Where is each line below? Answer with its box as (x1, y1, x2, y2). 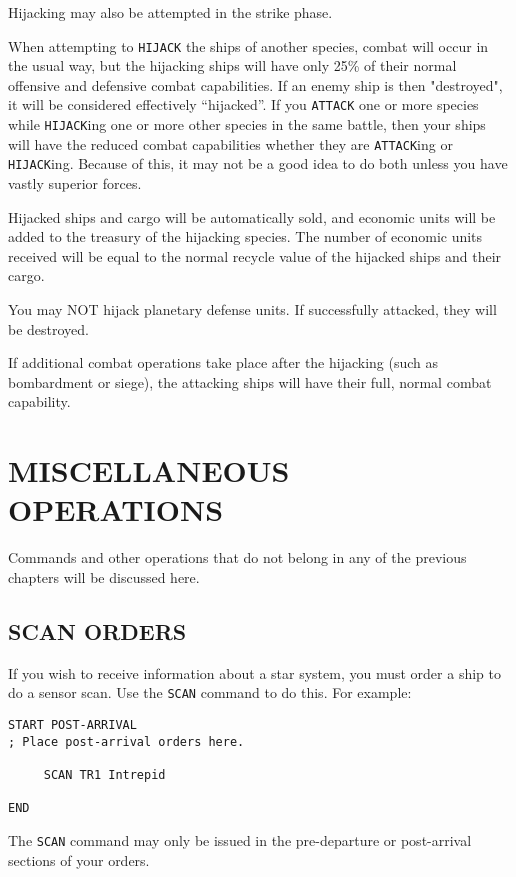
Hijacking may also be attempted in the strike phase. (8, 2, 333, 22)
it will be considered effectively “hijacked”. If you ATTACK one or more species (8, 94, 479, 115)
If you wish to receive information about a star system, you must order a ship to (8, 662, 501, 683)
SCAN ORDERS (8, 615, 187, 646)
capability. (8, 391, 71, 412)
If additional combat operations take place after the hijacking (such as (8, 352, 439, 373)
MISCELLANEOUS (8, 450, 290, 491)
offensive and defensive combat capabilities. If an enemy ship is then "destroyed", (8, 74, 503, 95)
